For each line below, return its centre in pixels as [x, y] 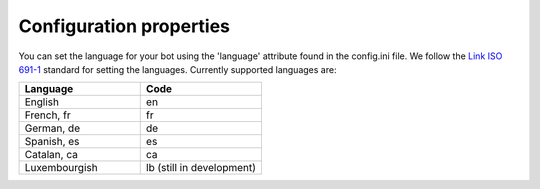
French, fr [47, 115]
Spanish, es [52, 142]
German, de [52, 128]
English [42, 102]
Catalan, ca [51, 155]
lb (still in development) [201, 168]
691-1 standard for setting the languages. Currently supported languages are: [177, 69]
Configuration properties [124, 26]
